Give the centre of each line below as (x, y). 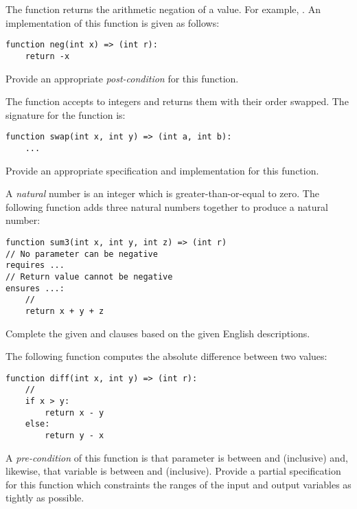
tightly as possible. (45, 498)
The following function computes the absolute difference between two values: (166, 356)
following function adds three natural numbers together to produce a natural (167, 206)
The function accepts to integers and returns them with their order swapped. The (177, 101)
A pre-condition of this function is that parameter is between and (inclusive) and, (177, 457)
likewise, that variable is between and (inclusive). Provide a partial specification (173, 471)
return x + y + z (65, 311)
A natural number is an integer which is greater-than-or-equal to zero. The (162, 193)
